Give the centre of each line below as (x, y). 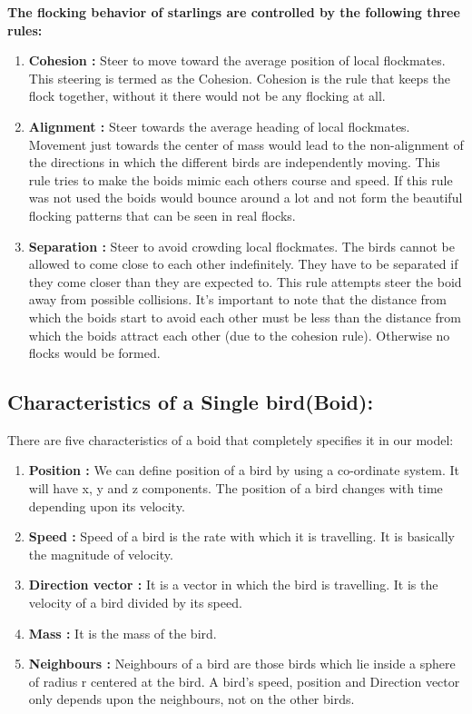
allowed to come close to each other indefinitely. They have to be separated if (243, 264)
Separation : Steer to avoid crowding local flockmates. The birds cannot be (241, 246)
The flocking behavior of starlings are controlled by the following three (234, 12)
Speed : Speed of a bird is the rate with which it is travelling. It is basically (241, 536)
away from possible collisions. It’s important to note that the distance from (238, 299)
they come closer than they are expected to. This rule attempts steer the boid (245, 281)
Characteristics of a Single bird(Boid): (191, 402)
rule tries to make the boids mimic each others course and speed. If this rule (241, 179)
